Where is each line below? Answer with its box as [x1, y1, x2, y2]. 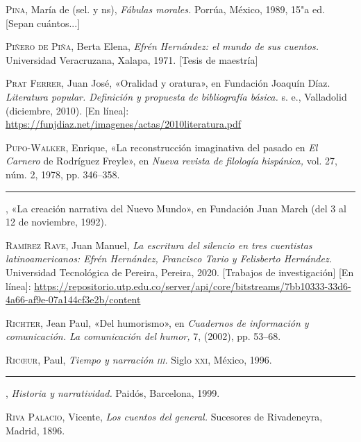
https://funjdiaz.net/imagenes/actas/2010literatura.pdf [6, 117, 242, 131]
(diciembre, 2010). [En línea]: [6, 103, 129, 117]
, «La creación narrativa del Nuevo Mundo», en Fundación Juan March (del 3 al [6, 201, 346, 215]
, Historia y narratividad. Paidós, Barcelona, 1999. [6, 386, 220, 400]
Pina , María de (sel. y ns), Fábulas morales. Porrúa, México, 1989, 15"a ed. [6, 2, 325, 16]
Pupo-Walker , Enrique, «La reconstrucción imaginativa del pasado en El [6, 139, 318, 154]
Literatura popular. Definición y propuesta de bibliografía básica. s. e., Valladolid [6, 89, 347, 103]
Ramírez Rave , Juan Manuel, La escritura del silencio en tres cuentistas [6, 237, 312, 252]
